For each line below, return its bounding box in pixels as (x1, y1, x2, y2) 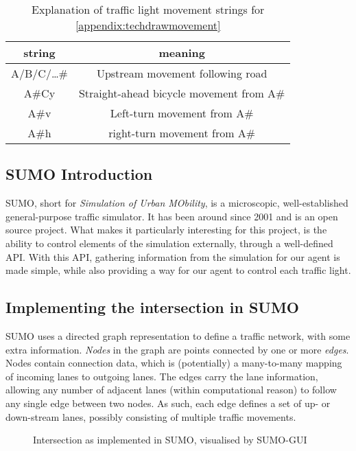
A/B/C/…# (11, 65, 68, 81)
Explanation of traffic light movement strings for (32, 1, 265, 17)
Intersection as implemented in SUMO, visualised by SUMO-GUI (33, 432, 307, 447)
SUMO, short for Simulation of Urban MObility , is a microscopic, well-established (5, 196, 348, 210)
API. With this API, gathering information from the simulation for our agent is (5, 249, 340, 264)
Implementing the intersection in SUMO (5, 297, 299, 318)
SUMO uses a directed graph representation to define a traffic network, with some (5, 328, 351, 343)
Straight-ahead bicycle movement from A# (78, 85, 285, 101)
